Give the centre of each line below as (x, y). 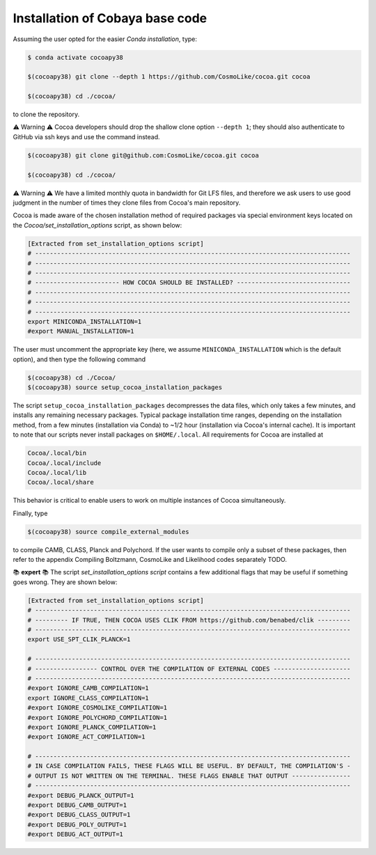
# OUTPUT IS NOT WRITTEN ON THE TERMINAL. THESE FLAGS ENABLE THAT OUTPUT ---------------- (189, 776)
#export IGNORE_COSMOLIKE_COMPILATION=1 (97, 708)
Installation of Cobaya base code (110, 18)
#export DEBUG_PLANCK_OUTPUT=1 (81, 795)
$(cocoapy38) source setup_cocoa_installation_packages (125, 387)
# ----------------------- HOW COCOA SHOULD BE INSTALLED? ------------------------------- (189, 283)
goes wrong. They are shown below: (65, 582)
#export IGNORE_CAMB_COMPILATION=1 (88, 688)
